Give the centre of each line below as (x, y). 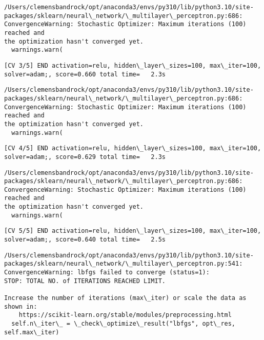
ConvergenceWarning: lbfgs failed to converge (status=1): (107, 273)
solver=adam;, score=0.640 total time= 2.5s (85, 240)
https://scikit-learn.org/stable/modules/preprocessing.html (125, 315)
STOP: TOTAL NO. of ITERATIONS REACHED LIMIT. (85, 281)
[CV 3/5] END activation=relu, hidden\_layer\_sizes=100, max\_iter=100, (133, 65)
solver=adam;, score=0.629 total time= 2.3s (85, 157)
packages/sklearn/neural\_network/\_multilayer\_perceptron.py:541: (124, 264)
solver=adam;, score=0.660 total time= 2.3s (85, 74)
